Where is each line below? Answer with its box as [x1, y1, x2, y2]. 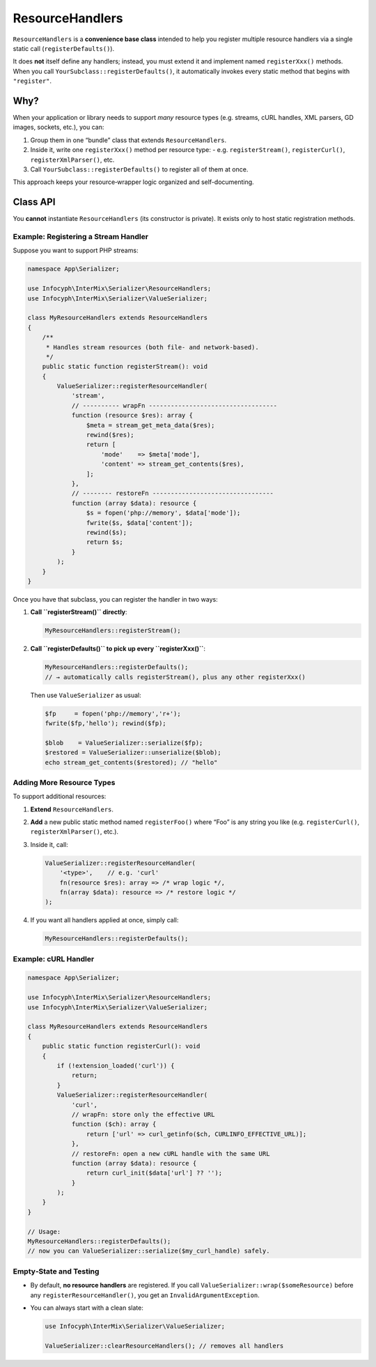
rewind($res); [86, 431, 135, 439]
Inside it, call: [30, 840, 69, 848]
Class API [13, 196, 56, 208]
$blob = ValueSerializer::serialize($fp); [45, 739, 203, 747]
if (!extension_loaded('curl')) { [56, 1062, 175, 1069]
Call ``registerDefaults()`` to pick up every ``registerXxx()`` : [30, 645, 205, 653]
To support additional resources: [13, 792, 107, 801]
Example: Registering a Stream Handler [13, 232, 149, 242]
